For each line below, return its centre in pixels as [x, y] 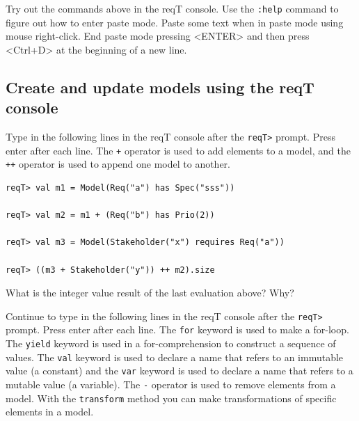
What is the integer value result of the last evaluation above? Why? [150, 293]
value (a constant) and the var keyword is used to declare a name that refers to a [179, 371]
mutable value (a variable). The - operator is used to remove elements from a [171, 384]
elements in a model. [50, 412]
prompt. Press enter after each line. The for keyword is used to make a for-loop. [177, 329]
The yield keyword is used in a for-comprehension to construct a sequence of [171, 343]
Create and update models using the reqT [160, 87]
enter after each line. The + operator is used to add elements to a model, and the [178, 150]
